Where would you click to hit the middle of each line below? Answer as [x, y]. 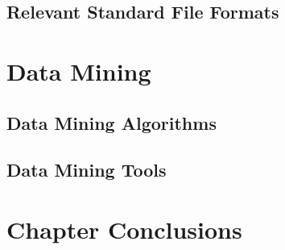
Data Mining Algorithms [112, 122]
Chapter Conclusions [124, 229]
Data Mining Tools [87, 170]
